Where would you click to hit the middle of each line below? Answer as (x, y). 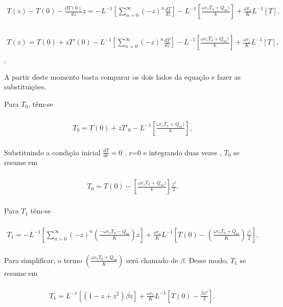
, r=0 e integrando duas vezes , (173, 152)
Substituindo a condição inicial (52, 152)
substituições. (25, 87)
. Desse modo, (206, 260)
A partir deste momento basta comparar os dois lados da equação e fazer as (123, 76)
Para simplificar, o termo (43, 260)
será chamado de (152, 260)
